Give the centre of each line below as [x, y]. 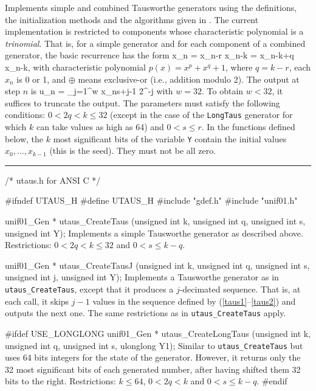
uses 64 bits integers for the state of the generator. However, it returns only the [153, 357]
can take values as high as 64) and [100, 126]
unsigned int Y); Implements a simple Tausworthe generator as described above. [154, 233]
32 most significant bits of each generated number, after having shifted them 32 [153, 369]
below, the [24, 138]
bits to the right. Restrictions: [60, 381]
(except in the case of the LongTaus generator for [201, 115]
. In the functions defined [248, 126]
